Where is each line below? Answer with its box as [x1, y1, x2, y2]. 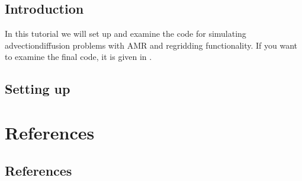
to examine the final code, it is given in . [5, 50, 152, 63]
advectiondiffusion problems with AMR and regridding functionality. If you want [5, 39, 298, 51]
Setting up [5, 80, 70, 98]
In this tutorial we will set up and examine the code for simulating [5, 27, 246, 40]
